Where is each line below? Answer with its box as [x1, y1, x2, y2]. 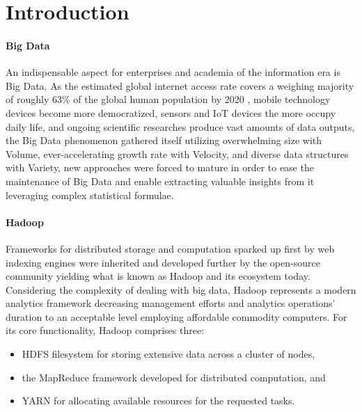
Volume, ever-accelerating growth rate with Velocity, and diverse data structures [6, 146, 349, 161]
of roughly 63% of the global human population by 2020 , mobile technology [6, 92, 331, 106]
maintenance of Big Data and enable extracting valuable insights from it [6, 173, 315, 188]
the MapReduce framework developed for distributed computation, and [22, 370, 326, 384]
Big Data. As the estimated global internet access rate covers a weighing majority [6, 78, 354, 93]
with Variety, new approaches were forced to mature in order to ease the [6, 160, 314, 175]
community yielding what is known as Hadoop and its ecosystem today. [6, 269, 310, 283]
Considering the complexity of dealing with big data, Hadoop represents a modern [6, 282, 356, 296]
